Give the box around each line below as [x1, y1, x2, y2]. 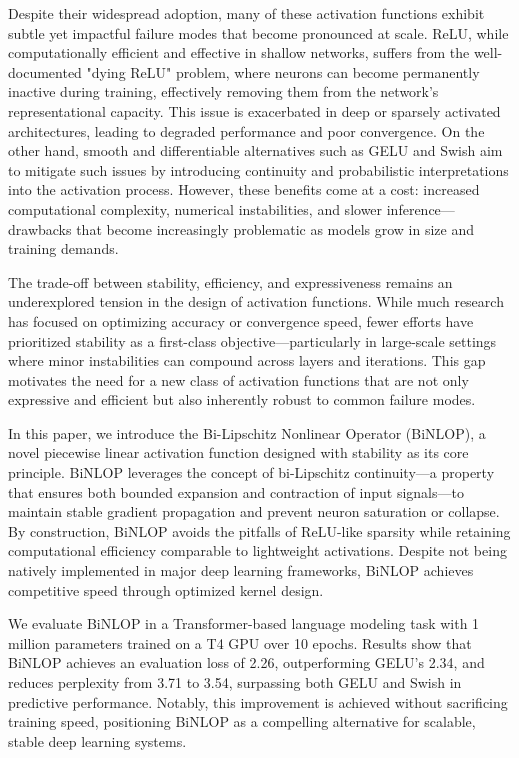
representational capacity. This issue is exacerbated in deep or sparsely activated [8, 100, 501, 121]
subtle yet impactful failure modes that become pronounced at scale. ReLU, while [8, 22, 509, 43]
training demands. [8, 238, 119, 259]
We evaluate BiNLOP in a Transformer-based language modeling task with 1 [8, 613, 480, 634]
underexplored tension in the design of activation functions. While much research [8, 291, 504, 312]
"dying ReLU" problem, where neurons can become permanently [86, 61, 480, 82]
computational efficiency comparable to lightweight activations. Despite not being [8, 540, 507, 561]
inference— [386, 198, 455, 219]
